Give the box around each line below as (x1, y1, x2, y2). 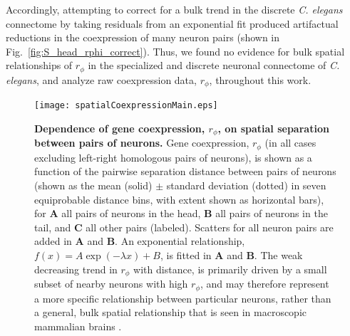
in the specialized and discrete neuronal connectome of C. (88, 58, 340, 73)
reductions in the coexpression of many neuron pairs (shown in (6, 30, 280, 45)
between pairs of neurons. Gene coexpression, (34, 135, 249, 150)
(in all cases (264, 135, 316, 150)
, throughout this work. (209, 72, 312, 87)
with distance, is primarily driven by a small (133, 261, 327, 276)
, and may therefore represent (200, 276, 329, 291)
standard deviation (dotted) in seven (166, 178, 326, 193)
